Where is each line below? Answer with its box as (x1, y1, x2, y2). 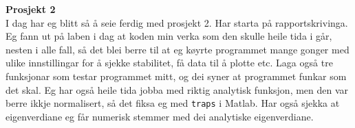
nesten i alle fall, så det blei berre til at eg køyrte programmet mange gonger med (6, 42, 349, 56)
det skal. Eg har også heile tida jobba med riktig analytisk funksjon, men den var (6, 82, 349, 97)
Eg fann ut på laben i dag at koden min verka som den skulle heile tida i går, (6, 29, 332, 43)
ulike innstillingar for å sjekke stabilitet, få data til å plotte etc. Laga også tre (6, 55, 333, 70)
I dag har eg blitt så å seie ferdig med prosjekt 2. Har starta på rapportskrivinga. (6, 15, 348, 29)
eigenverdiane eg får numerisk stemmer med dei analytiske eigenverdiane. (6, 109, 314, 123)
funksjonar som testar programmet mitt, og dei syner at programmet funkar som (6, 68, 347, 83)
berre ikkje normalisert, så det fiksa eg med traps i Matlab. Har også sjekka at (6, 96, 340, 110)
